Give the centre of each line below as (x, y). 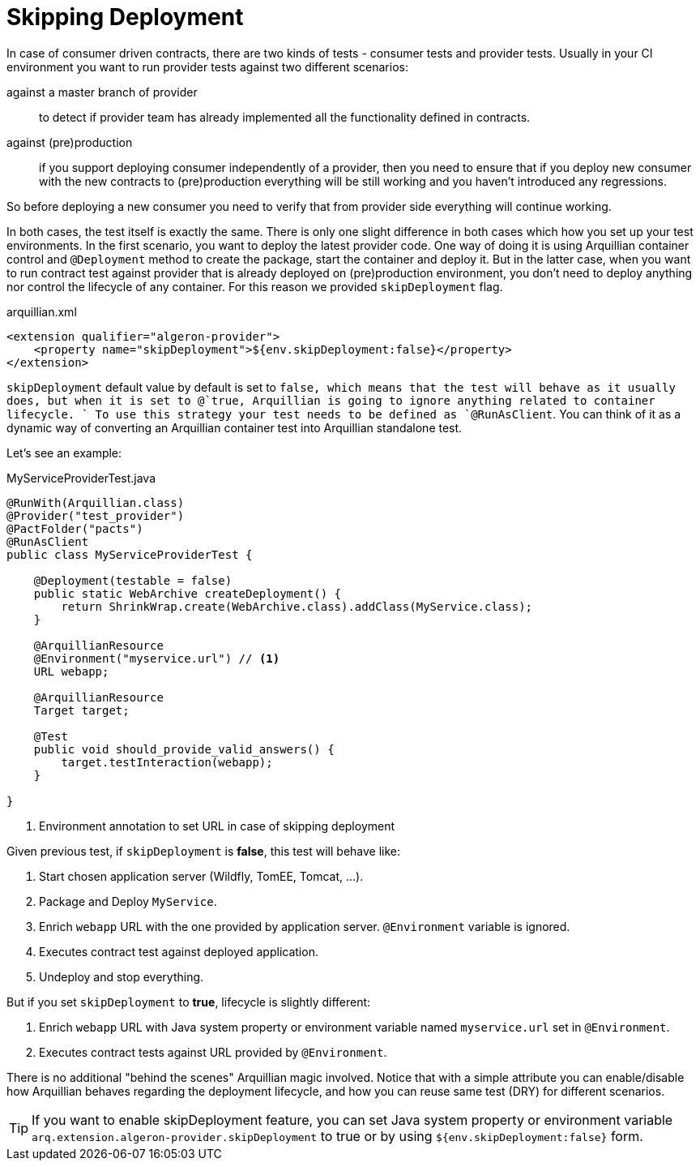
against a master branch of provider (102, 92)
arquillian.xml (42, 311)
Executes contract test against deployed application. (179, 951)
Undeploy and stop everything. (122, 976)
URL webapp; (71, 671)
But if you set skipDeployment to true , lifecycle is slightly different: (189, 1002)
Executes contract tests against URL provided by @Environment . (213, 1052)
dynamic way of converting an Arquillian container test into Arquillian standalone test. (235, 427)
